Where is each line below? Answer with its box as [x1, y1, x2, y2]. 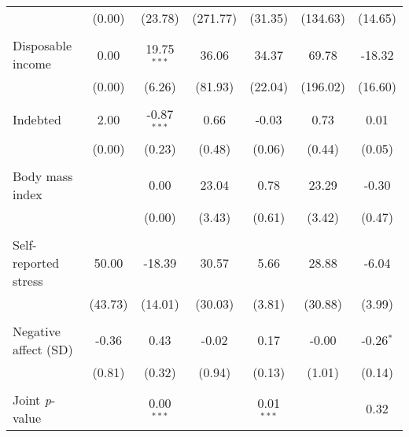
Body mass [13, 166, 73, 185]
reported [13, 253, 60, 272]
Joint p [13, 390, 51, 409]
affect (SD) [13, 339, 73, 358]
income [13, 54, 51, 72]
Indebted [13, 110, 61, 129]
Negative [13, 321, 61, 340]
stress [13, 271, 43, 290]
